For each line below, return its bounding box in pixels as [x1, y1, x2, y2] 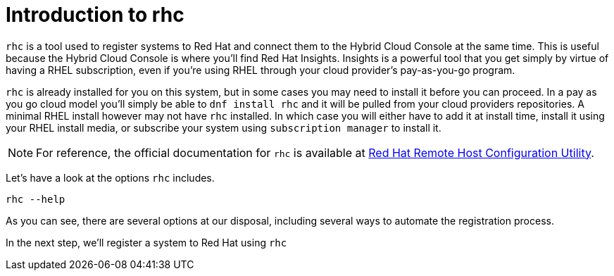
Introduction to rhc [6, 3, 184, 27]
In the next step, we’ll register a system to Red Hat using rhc [6, 236, 287, 249]
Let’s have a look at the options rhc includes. [6, 171, 215, 184]
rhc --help [6, 193, 65, 205]
